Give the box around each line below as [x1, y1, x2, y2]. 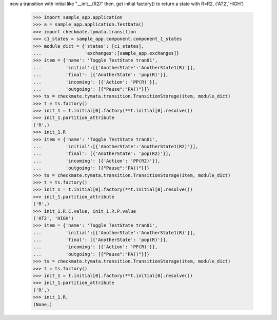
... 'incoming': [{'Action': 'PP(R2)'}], [33, 158, 161, 164]
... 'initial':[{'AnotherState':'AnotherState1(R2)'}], [33, 144, 199, 150]
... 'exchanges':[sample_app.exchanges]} [33, 50, 180, 56]
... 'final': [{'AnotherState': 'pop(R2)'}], [33, 151, 171, 156]
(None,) [33, 302, 52, 307]
